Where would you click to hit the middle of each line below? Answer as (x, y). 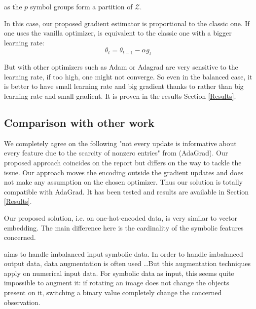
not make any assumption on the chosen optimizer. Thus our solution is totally (123, 182)
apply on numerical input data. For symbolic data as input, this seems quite (119, 273)
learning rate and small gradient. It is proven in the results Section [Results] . (120, 96)
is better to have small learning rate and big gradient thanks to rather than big (124, 86)
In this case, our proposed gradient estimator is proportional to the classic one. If (127, 23)
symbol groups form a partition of (81, 6)
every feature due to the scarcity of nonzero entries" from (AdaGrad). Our (116, 153)
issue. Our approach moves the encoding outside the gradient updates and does (124, 172)
